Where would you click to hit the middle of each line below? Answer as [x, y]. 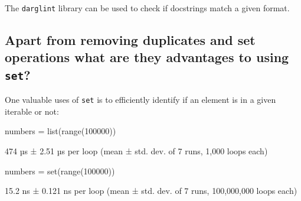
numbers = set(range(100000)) [60, 171]
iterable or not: [32, 111]
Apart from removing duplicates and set [130, 40]
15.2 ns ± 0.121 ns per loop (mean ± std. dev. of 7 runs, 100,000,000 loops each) [151, 191]
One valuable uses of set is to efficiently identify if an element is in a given [140, 100]
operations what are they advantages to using [147, 57]
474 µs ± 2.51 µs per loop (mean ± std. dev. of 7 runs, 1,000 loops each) [136, 151]
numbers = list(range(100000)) [60, 131]
